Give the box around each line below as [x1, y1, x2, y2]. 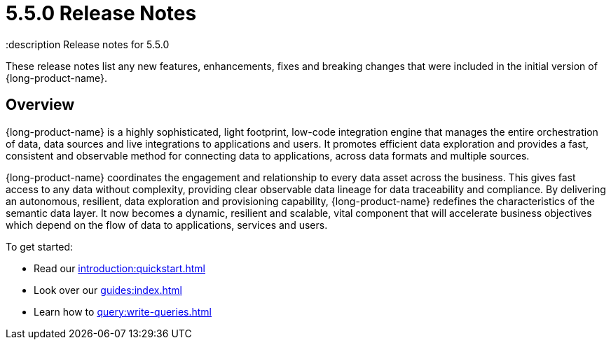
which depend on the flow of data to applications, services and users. [6, 218, 328, 231]
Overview [6, 96, 75, 114]
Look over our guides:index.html [34, 283, 182, 296]
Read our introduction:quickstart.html [34, 262, 205, 274]
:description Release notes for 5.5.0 [6, 38, 170, 50]
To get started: [6, 240, 74, 253]
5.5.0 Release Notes [6, 1, 197, 25]
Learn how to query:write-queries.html [34, 305, 212, 318]
